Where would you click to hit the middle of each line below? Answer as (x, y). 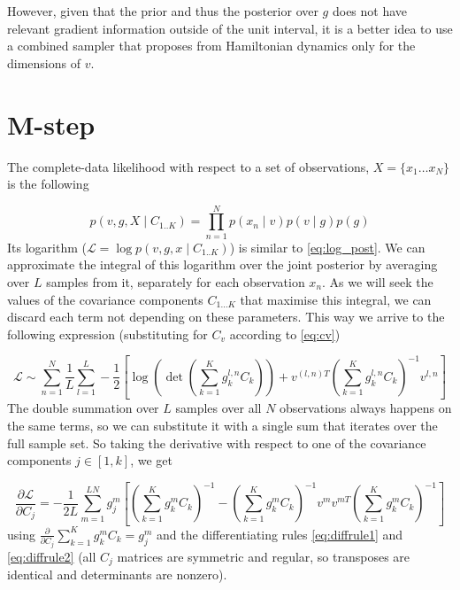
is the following (48, 184)
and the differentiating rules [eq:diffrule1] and (280, 534)
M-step (51, 124)
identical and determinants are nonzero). (117, 574)
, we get (151, 460)
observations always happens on (366, 408)
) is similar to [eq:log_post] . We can (327, 247)
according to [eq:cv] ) (285, 334)
